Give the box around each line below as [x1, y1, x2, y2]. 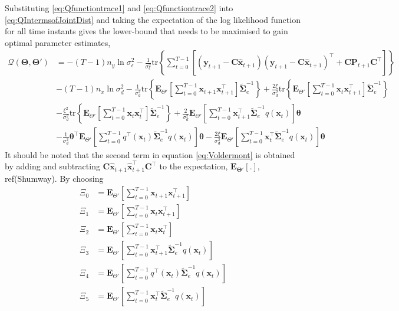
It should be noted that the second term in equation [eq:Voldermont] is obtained [5, 148, 295, 161]
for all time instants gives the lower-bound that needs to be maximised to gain [5, 25, 288, 37]
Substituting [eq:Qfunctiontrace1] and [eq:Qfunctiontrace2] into [5, 2, 233, 14]
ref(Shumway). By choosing [5, 172, 104, 184]
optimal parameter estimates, [5, 36, 111, 48]
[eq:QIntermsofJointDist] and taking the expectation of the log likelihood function [5, 13, 301, 25]
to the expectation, [159, 160, 228, 172]
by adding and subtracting [5, 160, 100, 172]
